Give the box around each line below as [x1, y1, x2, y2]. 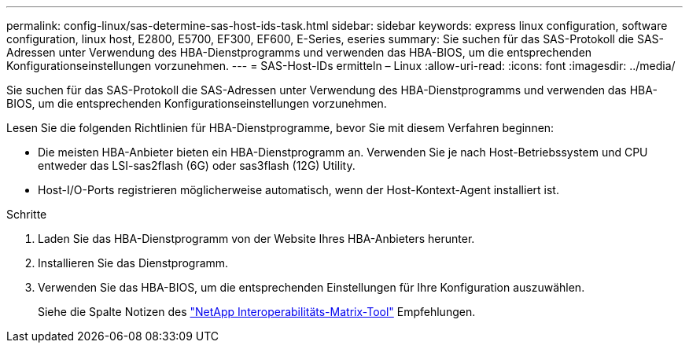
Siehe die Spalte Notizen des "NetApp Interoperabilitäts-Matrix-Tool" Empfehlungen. [38, 305, 476, 318]
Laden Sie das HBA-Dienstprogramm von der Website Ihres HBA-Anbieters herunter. [38, 232, 475, 245]
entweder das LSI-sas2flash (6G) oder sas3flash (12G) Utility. [38, 159, 356, 172]
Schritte [6, 208, 47, 221]
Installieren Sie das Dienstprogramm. [38, 256, 229, 270]
